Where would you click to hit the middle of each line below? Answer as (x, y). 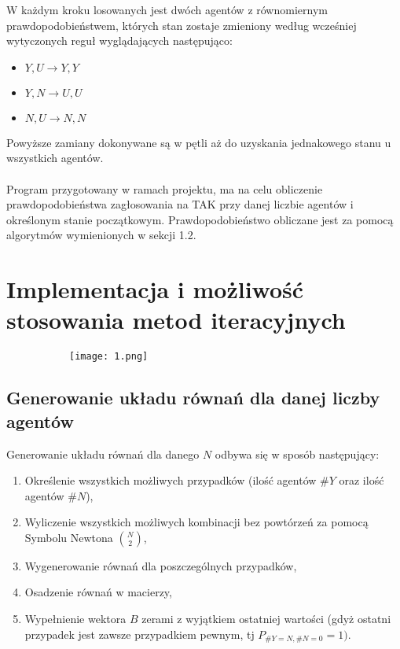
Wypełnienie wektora (75, 619)
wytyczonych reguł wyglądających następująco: (119, 41)
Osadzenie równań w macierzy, (98, 592)
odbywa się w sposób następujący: (297, 454)
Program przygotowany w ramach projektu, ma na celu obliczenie (165, 188)
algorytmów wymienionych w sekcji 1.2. (101, 235)
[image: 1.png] (109, 357)
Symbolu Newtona (69, 537)
